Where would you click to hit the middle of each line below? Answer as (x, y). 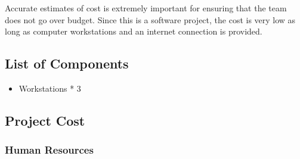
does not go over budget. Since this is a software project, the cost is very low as (150, 19)
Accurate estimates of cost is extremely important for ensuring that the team (146, 8)
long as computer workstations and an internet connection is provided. (134, 31)
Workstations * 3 (50, 88)
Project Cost (45, 120)
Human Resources (49, 150)
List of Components (67, 63)
